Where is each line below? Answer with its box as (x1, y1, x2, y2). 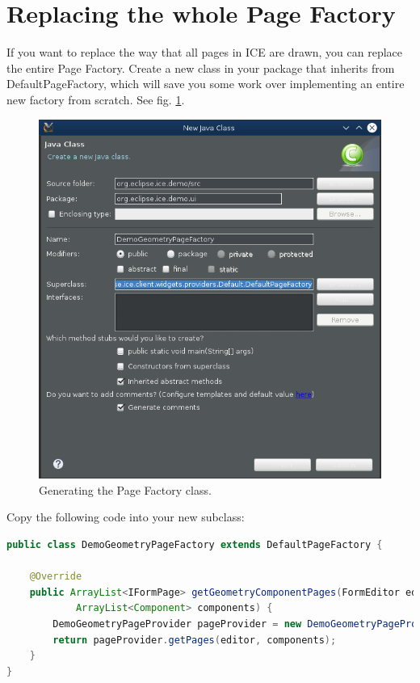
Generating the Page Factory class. (39, 481, 212, 498)
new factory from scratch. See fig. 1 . (6, 91, 185, 108)
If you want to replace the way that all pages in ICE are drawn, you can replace (6, 44, 402, 61)
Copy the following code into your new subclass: (6, 508, 245, 525)
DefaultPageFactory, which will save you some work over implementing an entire (6, 75, 405, 92)
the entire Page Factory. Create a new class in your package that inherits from (6, 59, 395, 76)
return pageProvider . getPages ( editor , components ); (52, 634, 337, 646)
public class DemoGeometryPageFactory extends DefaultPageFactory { (6, 539, 383, 551)
